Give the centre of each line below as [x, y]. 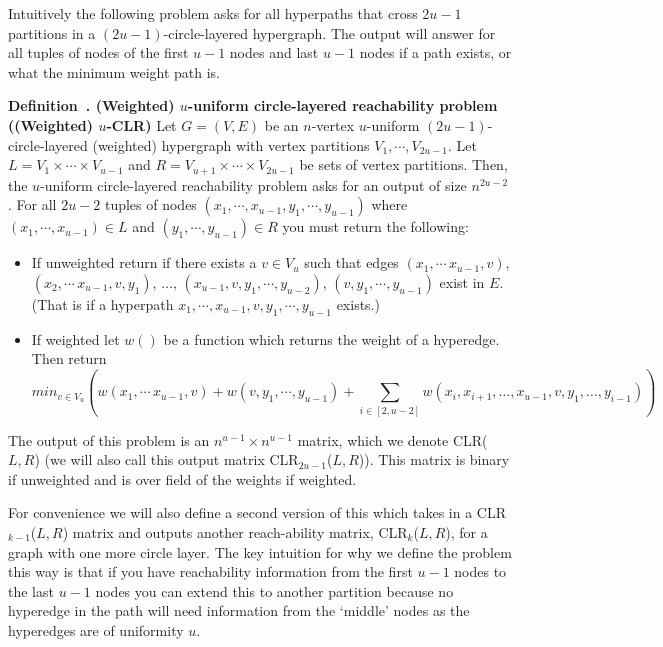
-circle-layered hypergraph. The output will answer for [329, 32]
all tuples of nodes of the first [98, 52]
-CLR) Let [141, 124]
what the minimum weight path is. [114, 71]
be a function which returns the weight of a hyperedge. [331, 338]
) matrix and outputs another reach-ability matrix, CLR [235, 532]
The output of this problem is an [109, 439]
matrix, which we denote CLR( [392, 439]
